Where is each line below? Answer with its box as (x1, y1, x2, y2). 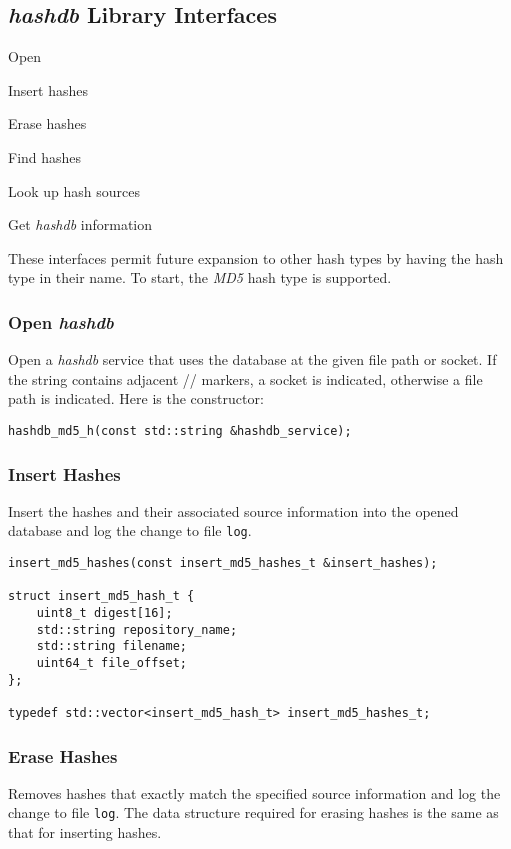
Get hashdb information (8, 214, 153, 235)
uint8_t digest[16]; (36, 606, 173, 621)
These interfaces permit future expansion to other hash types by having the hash (8, 247, 504, 268)
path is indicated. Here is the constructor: (8, 388, 264, 409)
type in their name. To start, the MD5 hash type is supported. (8, 267, 392, 288)
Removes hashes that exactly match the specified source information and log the (8, 782, 501, 803)
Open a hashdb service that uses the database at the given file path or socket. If (8, 349, 497, 370)
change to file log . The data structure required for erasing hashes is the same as (8, 802, 499, 823)
